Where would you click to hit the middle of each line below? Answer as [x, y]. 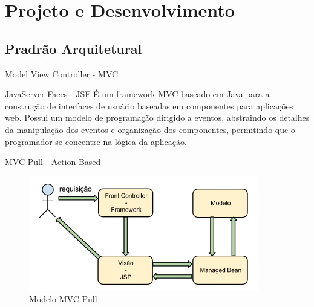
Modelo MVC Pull [63, 299]
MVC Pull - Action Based [53, 162]
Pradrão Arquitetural [74, 48]
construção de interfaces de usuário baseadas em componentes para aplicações [149, 105]
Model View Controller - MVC [62, 73]
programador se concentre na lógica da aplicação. [96, 141]
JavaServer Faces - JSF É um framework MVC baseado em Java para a [137, 94]
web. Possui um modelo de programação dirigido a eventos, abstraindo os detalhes [157, 118]
